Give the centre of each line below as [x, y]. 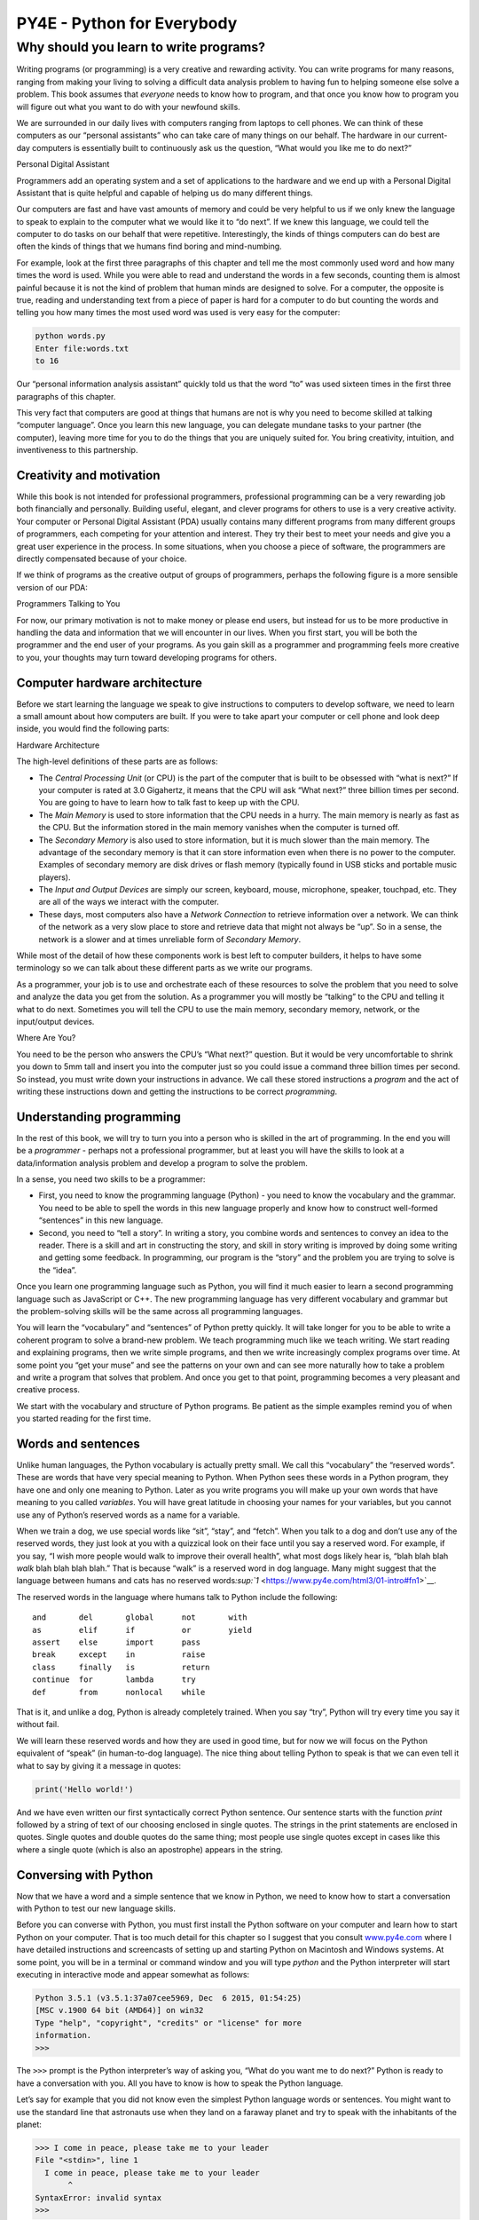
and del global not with [140, 1617]
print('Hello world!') [84, 1789]
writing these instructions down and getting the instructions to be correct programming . [177, 1091]
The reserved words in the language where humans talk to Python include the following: [177, 1597]
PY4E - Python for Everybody [127, 23]
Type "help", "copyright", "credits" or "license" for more [169, 2023]
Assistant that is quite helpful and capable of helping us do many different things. [165, 193]
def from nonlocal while [119, 1692]
